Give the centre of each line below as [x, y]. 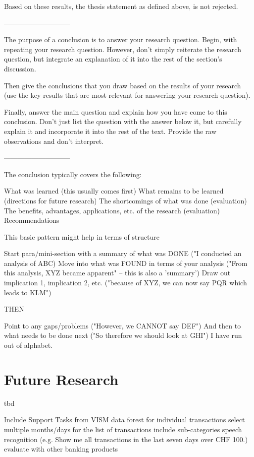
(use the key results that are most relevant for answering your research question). [127, 95]
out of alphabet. [28, 345]
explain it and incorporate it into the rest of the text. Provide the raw [110, 131]
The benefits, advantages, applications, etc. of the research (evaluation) [112, 210]
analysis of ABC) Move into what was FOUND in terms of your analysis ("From [126, 263]
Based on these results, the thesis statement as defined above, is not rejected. [121, 6]
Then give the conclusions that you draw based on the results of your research [123, 85]
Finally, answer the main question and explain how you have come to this [116, 111]
